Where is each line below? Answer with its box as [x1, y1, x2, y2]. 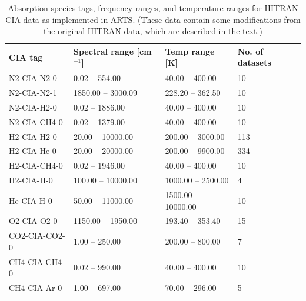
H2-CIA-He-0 [9, 145, 56, 157]
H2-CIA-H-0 [9, 174, 53, 186]
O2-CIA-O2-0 [9, 215, 58, 227]
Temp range [165, 45, 215, 57]
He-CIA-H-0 [9, 194, 52, 206]
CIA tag [9, 51, 43, 63]
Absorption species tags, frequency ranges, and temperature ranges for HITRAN [8, 2, 298, 14]
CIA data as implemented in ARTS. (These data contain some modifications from [5, 13, 301, 25]
